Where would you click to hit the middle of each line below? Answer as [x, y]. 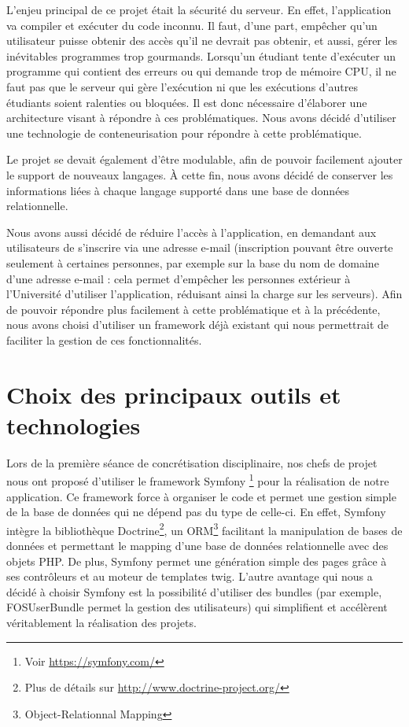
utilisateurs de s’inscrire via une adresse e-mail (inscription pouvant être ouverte [200, 247]
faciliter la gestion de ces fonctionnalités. [104, 340]
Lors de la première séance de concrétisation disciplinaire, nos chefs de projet [192, 462]
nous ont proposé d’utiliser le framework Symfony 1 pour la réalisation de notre [198, 480]
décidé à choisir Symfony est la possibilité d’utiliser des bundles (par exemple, [194, 591]
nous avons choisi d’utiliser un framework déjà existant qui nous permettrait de [198, 325]
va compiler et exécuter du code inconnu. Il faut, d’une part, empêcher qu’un [192, 25]
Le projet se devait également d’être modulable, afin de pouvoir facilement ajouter [204, 159]
